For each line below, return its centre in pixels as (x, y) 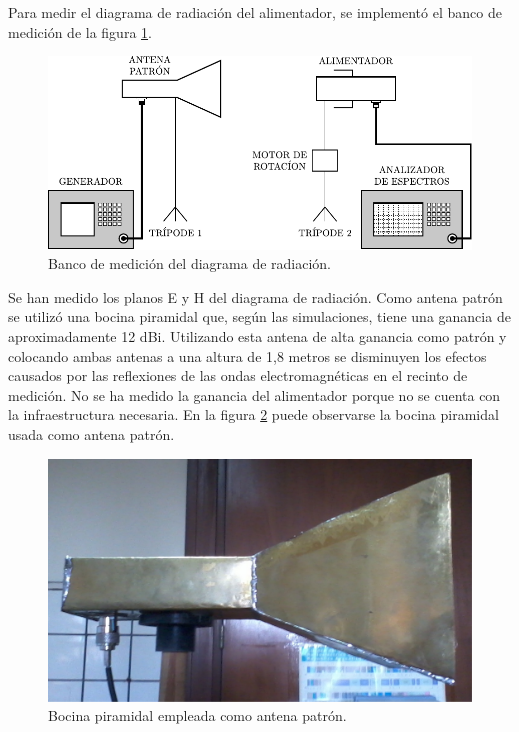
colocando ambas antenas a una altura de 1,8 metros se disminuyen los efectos (247, 355)
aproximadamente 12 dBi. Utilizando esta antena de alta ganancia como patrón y (257, 336)
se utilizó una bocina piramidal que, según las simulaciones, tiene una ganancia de (259, 316)
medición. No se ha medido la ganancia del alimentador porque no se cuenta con (254, 394)
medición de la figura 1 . (80, 31)
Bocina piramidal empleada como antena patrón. (197, 715)
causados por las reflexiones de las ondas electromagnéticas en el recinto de (238, 375)
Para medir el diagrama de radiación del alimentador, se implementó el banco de (255, 12)
